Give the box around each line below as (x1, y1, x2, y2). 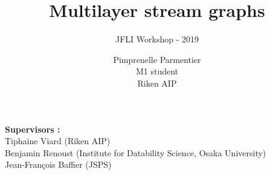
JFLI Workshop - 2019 (115, 33, 199, 45)
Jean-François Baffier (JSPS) (5, 158, 112, 171)
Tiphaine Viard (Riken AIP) (5, 134, 111, 147)
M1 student (135, 65, 179, 78)
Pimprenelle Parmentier (113, 53, 201, 65)
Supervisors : (5, 122, 60, 135)
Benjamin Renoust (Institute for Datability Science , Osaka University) (5, 146, 266, 159)
